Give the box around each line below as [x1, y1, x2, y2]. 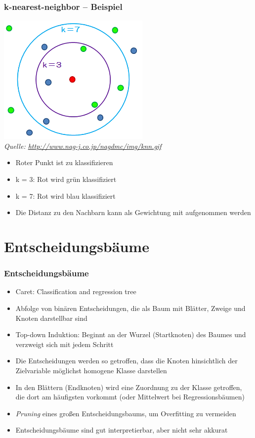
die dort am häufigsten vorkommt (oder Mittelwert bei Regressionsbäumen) [15, 392, 245, 402]
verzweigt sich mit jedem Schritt [15, 339, 114, 349]
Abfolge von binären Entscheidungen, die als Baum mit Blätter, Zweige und [15, 303, 246, 313]
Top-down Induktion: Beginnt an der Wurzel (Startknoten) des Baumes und [15, 329, 246, 340]
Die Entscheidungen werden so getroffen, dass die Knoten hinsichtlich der [15, 355, 238, 366]
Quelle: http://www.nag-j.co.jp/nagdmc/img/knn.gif [4, 140, 162, 151]
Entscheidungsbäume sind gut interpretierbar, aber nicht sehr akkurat [15, 425, 228, 435]
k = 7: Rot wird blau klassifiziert [15, 190, 116, 201]
